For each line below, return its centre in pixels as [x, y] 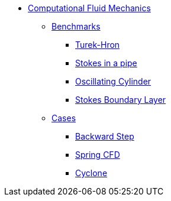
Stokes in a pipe [106, 63]
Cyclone [91, 173]
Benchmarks [76, 26]
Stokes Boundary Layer [121, 100]
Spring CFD [98, 155]
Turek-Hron [98, 45]
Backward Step [105, 136]
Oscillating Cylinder [113, 81]
